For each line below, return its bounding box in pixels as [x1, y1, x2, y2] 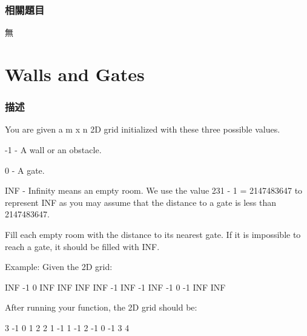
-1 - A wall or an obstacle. [5, 143, 102, 156]
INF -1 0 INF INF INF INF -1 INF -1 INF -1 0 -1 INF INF [5, 280, 226, 293]
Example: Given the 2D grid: [5, 260, 113, 273]
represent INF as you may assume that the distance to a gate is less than [5, 196, 277, 208]
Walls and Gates [5, 62, 145, 86]
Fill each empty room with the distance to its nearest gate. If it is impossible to [5, 228, 301, 240]
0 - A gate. [5, 163, 45, 176]
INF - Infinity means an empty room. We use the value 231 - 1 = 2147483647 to [5, 184, 303, 197]
